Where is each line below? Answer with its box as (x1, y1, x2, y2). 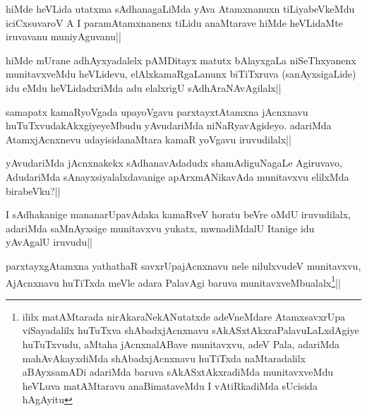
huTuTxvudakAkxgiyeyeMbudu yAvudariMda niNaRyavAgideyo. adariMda (6, 118, 332, 133)
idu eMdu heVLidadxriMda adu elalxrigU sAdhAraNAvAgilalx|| (6, 80, 282, 95)
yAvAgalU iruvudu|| (6, 234, 92, 249)
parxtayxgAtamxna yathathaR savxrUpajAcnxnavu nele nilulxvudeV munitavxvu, (6, 258, 361, 273)
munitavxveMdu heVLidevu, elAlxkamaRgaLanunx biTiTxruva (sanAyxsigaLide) (6, 66, 356, 81)
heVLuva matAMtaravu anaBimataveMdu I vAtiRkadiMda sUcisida (22, 378, 318, 393)
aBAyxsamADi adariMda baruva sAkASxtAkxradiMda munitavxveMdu (22, 364, 333, 379)
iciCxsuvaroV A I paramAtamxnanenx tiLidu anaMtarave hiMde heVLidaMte (6, 15, 343, 30)
